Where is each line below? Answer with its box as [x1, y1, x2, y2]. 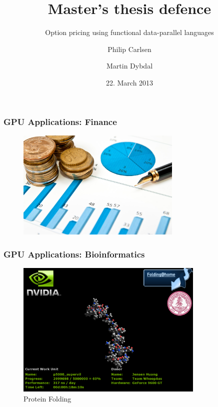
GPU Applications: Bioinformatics [3, 247, 145, 260]
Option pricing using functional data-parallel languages [45, 27, 214, 37]
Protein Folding [23, 393, 71, 403]
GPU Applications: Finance [3, 115, 117, 127]
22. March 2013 [105, 77, 153, 87]
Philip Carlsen [107, 43, 151, 54]
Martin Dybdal [106, 60, 153, 71]
